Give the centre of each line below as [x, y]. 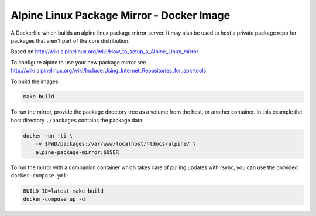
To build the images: [35, 81]
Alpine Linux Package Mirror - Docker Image [121, 15]
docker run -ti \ [48, 136]
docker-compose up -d [54, 199]
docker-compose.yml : [39, 175]
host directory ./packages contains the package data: [78, 120]
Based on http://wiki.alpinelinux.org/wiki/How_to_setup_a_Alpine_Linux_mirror [105, 52]
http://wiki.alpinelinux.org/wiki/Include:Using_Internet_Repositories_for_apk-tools [109, 71]
